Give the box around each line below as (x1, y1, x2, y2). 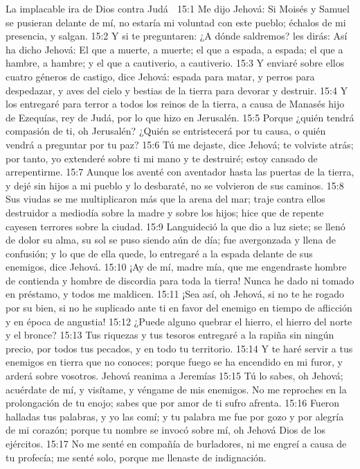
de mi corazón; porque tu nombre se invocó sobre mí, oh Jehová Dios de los (6, 423, 326, 437)
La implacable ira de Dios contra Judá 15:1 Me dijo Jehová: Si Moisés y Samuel (6, 1, 350, 15)
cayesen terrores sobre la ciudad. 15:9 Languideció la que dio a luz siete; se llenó (6, 219, 345, 233)
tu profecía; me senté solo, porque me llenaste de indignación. (6, 450, 267, 464)
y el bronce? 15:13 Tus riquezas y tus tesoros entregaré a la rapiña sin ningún (6, 327, 334, 342)
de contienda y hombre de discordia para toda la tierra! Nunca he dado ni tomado (6, 273, 354, 287)
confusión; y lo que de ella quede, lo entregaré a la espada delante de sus (6, 246, 313, 260)
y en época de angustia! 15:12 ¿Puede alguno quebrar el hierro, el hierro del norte (6, 314, 352, 328)
